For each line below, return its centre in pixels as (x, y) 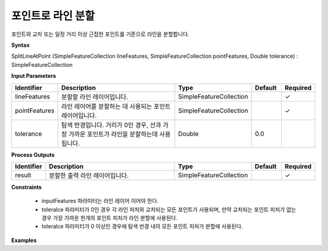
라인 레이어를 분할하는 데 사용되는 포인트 (116, 106)
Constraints (26, 187)
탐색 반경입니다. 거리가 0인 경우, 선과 (111, 125)
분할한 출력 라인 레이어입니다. (89, 175)
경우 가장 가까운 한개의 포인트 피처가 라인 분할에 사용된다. (110, 218)
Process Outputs (33, 154)
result (23, 175)
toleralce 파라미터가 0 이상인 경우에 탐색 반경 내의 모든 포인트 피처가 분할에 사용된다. (142, 226)
